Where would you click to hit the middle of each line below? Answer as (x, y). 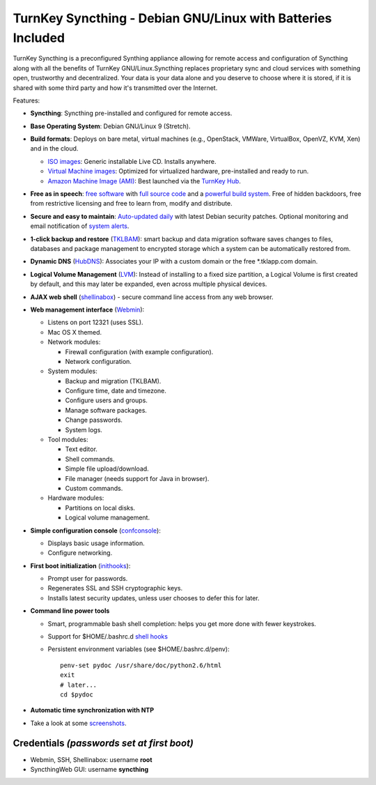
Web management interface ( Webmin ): (87, 310)
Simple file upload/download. (107, 469)
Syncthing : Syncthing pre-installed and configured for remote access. (131, 113)
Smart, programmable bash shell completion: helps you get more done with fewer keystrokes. (182, 623)
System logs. (84, 429)
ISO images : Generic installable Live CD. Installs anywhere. (132, 161)
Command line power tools (70, 611)
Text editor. (81, 449)
